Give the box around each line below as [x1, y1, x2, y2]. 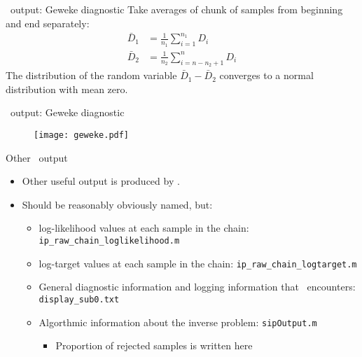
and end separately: [6, 15, 90, 30]
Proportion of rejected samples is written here [55, 338, 253, 353]
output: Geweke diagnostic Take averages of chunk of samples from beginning [10, 2, 343, 16]
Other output [6, 150, 68, 164]
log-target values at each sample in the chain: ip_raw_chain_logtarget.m [39, 255, 357, 270]
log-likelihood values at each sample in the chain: [39, 220, 249, 235]
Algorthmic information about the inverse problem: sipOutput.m [39, 314, 317, 329]
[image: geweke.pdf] [34, 129, 130, 140]
